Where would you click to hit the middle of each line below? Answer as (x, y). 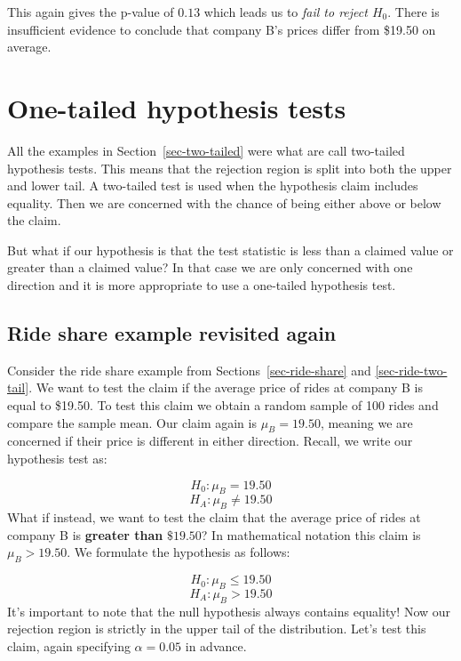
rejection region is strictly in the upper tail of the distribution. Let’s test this (217, 629)
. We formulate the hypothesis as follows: (179, 552)
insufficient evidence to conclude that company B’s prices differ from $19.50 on (222, 29)
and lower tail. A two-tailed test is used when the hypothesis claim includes (213, 185)
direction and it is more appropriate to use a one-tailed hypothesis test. (202, 285)
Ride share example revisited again (172, 333)
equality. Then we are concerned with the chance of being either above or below (224, 202)
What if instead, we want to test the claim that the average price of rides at (214, 517)
